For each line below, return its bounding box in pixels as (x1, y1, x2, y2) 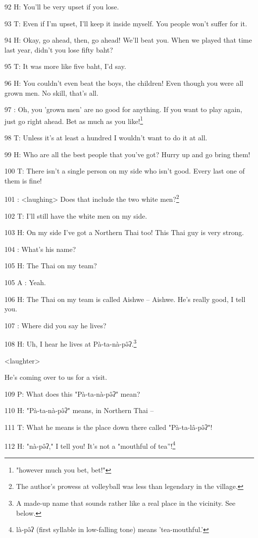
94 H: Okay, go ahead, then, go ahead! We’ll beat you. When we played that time (4, 35, 252, 45)
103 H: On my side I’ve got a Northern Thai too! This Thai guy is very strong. (4, 227, 244, 238)
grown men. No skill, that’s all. (4, 87, 99, 98)
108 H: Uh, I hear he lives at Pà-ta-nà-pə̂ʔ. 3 (4, 337, 137, 349)
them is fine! (4, 175, 42, 185)
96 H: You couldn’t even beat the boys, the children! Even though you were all (4, 77, 244, 88)
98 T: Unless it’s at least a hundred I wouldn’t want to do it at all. (4, 132, 207, 142)
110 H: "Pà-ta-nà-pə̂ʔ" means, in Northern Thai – (4, 405, 154, 416)
